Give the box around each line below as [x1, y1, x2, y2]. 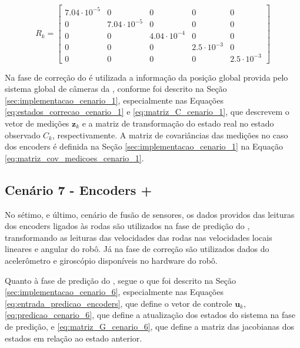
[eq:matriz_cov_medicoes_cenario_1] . [5, 151, 144, 164]
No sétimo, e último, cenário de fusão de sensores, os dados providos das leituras [5, 208, 295, 220]
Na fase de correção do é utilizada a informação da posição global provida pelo [5, 71, 288, 83]
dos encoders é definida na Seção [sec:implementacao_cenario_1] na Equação [5, 140, 283, 153]
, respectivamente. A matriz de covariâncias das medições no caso [52, 128, 288, 141]
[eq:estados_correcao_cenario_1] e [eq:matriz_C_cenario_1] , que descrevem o [5, 105, 289, 118]
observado [5, 128, 41, 141]
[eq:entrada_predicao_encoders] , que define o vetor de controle [5, 297, 232, 309]
